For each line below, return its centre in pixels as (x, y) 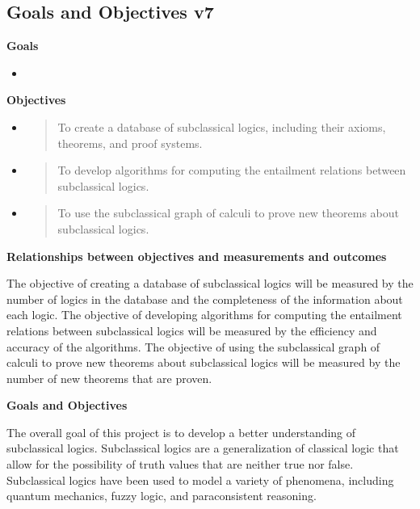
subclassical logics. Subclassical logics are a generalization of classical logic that (203, 448)
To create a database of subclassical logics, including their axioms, (222, 126)
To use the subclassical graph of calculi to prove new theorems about (229, 213)
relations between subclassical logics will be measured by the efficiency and (192, 330)
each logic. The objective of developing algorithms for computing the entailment (204, 315)
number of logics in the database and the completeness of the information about (205, 299)
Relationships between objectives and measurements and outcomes (197, 256)
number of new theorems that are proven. (109, 378)
